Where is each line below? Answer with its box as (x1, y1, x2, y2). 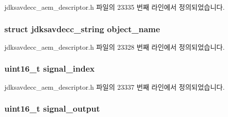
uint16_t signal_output (4, 102, 100, 115)
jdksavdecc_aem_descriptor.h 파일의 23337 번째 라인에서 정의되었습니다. (4, 81, 225, 92)
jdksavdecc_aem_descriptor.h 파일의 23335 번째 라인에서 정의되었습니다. (4, 2, 225, 12)
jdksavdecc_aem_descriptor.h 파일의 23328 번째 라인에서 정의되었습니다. (4, 41, 225, 52)
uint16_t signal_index (4, 62, 95, 75)
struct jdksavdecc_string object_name (4, 22, 160, 35)
